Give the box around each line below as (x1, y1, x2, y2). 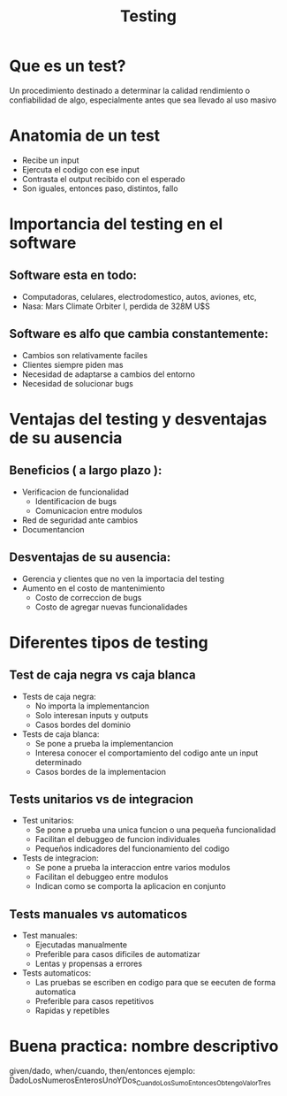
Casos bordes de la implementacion (34, 766, 166, 777)
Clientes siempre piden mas (21, 359, 124, 370)
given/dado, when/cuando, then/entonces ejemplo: (9, 1066, 196, 1077)
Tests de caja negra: (21, 691, 97, 701)
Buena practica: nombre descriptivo (9, 1037, 279, 1056)
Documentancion (21, 524, 86, 534)
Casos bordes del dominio (34, 719, 131, 730)
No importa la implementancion (34, 701, 150, 711)
